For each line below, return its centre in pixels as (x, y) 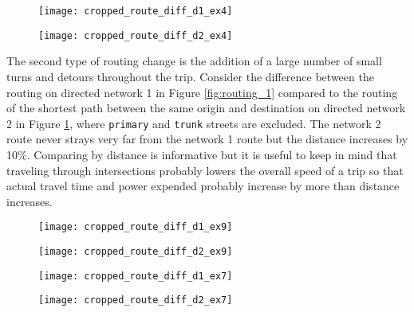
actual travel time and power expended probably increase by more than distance (203, 186)
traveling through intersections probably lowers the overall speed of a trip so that (205, 170)
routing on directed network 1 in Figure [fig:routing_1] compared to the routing (202, 92)
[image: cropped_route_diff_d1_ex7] (136, 276)
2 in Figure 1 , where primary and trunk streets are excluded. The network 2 (194, 123)
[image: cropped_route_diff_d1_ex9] (136, 227)
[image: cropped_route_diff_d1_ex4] (136, 11)
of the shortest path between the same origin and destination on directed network (206, 108)
